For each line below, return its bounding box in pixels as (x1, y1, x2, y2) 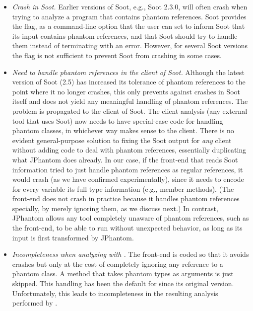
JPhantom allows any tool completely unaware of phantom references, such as (12, 213, 249, 223)
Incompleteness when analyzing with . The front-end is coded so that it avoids (12, 249, 249, 259)
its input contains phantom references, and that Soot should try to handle (12, 30, 238, 41)
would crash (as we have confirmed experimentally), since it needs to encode (12, 174, 244, 184)
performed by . (12, 298, 58, 308)
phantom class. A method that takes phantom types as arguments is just (12, 268, 234, 279)
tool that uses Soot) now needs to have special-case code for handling (12, 115, 223, 126)
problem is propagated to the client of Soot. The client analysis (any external (12, 105, 248, 116)
